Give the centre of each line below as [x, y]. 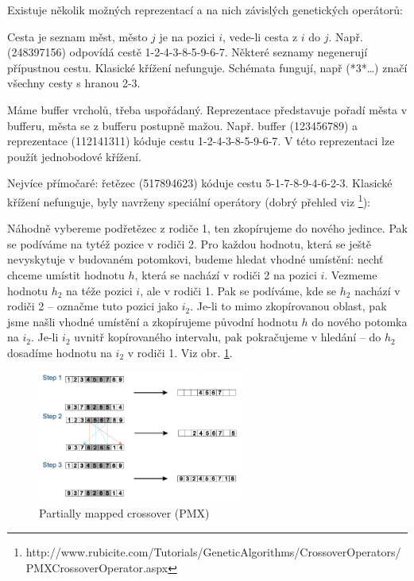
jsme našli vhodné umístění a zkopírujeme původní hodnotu [153, 321]
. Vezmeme [351, 274]
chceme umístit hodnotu [66, 274]
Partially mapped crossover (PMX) [124, 513]
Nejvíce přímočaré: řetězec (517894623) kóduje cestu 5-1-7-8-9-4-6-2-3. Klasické [200, 183]
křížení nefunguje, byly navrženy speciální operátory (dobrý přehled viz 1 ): [189, 200]
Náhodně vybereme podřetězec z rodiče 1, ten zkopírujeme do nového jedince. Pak [207, 228]
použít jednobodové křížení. [74, 156]
